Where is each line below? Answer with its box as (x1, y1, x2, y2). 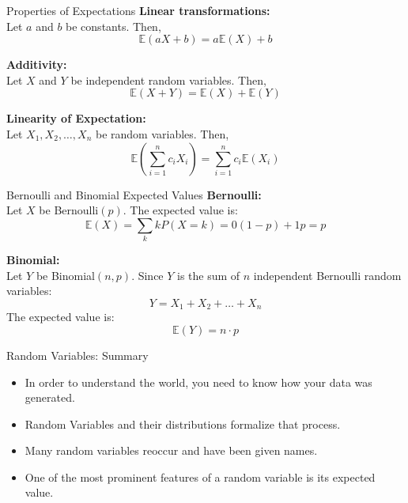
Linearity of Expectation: (6, 110, 146, 127)
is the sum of (177, 267, 240, 283)
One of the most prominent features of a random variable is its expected (25, 468, 376, 485)
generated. (25, 389, 75, 406)
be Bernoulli (39, 202, 99, 218)
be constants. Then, (66, 17, 161, 34)
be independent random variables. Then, (70, 71, 266, 88)
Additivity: (6, 56, 67, 73)
